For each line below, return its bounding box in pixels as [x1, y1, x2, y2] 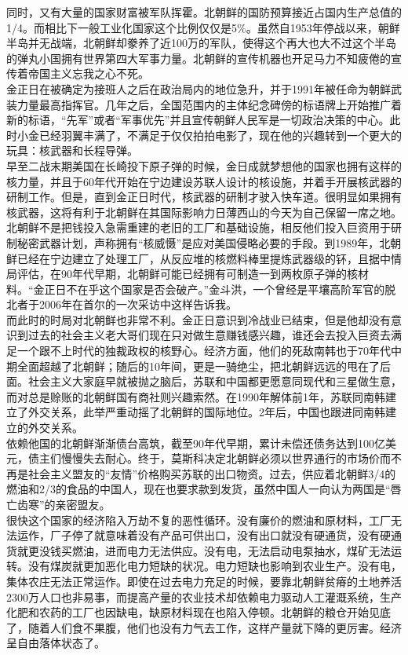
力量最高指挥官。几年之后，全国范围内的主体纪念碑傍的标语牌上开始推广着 [16, 96, 402, 112]
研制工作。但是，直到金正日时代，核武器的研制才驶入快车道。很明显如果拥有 [6, 188, 402, 205]
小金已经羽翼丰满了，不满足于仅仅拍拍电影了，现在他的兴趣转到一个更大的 [16, 126, 402, 143]
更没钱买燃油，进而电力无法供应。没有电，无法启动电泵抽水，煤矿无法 [27, 542, 391, 558]
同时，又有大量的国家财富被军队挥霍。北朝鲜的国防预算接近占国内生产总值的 [6, 4, 402, 20]
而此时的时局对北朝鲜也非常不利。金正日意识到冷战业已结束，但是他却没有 [6, 311, 391, 327]
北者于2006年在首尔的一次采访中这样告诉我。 [6, 296, 237, 313]
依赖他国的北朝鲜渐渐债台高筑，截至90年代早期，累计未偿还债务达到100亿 [6, 434, 385, 451]
